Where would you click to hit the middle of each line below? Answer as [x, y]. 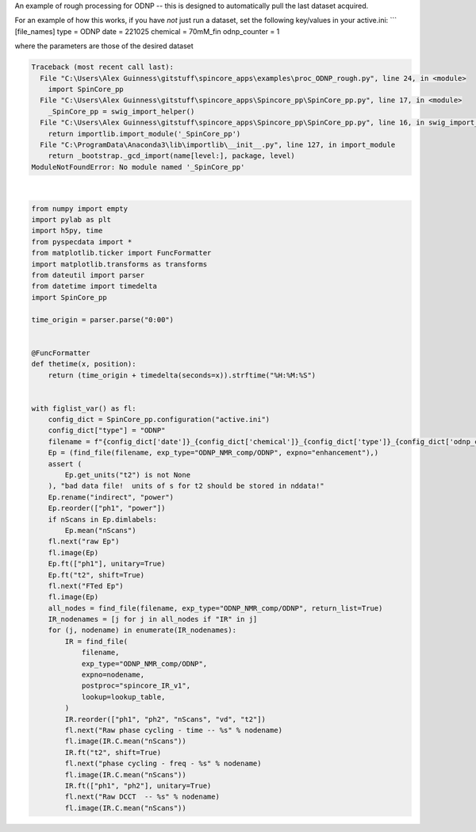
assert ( [65, 464]
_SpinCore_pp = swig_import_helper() [121, 111]
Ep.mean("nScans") [100, 530]
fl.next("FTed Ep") [86, 586]
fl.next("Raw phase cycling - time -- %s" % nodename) [174, 730]
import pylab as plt [71, 220]
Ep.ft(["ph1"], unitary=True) [107, 564]
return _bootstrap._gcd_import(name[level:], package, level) [171, 156]
